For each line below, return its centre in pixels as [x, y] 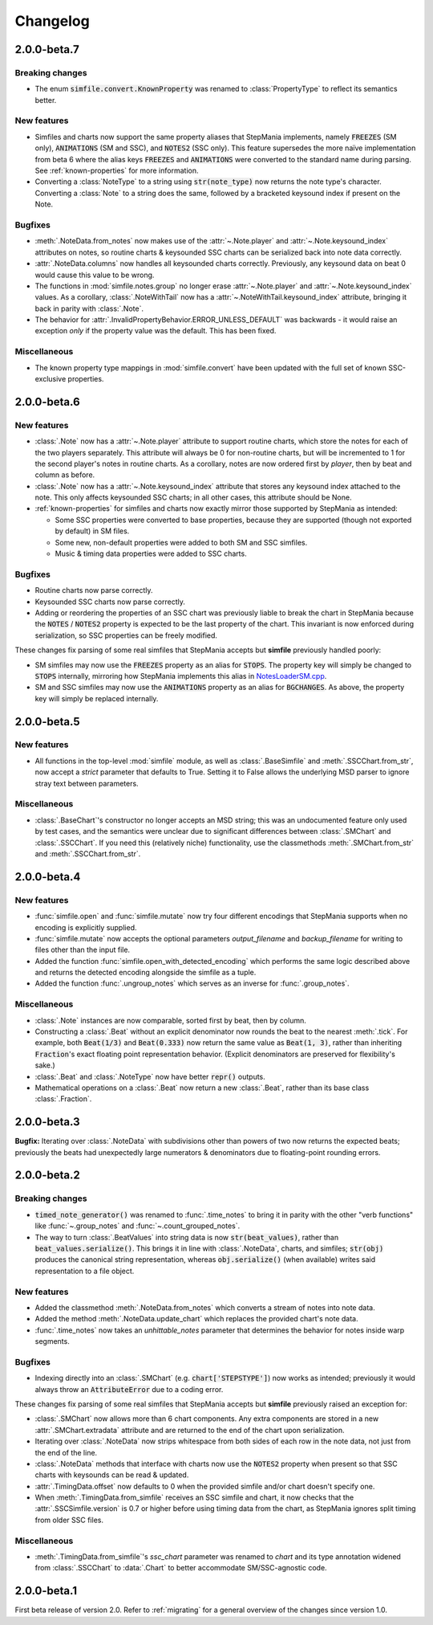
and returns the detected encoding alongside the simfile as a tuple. [146, 973]
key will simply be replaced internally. [97, 698]
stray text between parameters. [87, 783]
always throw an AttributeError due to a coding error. [129, 1389]
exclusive [51, 378]
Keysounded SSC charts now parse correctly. [110, 602]
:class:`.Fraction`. [63, 1099]
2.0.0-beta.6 [47, 402]
